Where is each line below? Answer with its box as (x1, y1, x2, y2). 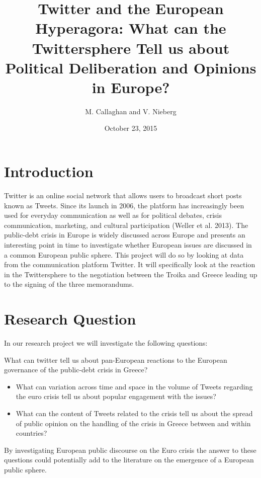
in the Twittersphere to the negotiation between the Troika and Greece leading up (4, 269, 257, 279)
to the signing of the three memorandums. (4, 279, 134, 289)
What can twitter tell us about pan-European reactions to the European (4, 354, 227, 365)
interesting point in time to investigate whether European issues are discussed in (4, 239, 252, 250)
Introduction (4, 161, 94, 182)
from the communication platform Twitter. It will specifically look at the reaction (4, 259, 255, 270)
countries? (16, 428, 47, 438)
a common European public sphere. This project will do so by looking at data (4, 249, 244, 260)
